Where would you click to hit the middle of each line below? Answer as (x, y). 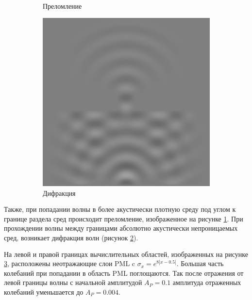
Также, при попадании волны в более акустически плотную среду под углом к (120, 209)
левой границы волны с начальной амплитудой (73, 282)
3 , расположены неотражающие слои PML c (70, 263)
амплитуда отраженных (207, 282)
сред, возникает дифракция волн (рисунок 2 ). (71, 238)
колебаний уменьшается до (44, 292)
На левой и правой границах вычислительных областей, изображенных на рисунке (126, 254)
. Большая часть (200, 263)
